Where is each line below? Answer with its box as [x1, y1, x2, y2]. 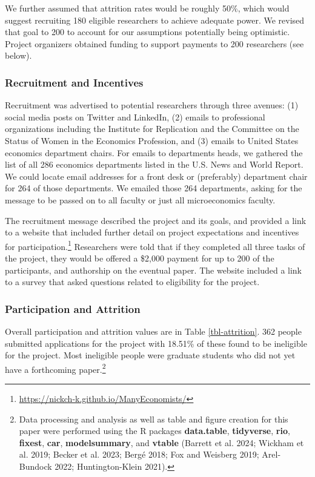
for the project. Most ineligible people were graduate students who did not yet [5, 349, 296, 361]
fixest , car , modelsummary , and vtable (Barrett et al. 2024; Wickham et [19, 436, 304, 449]
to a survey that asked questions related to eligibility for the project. [5, 275, 260, 288]
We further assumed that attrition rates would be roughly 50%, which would [5, 2, 290, 14]
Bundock [19, 459, 52, 472]
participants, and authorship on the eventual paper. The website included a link [5, 263, 302, 276]
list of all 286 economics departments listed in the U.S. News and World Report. [5, 158, 303, 171]
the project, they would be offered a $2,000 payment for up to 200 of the [5, 251, 274, 264]
